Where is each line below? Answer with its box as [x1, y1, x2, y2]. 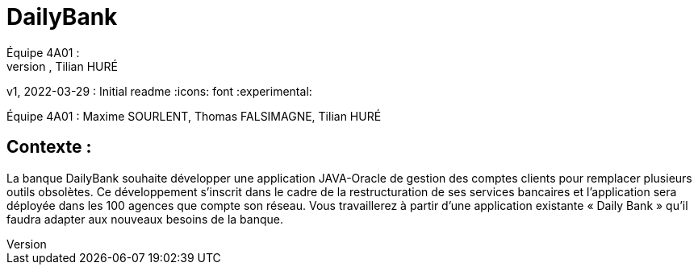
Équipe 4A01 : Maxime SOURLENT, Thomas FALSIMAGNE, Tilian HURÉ [6, 109, 382, 123]
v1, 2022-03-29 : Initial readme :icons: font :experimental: [6, 84, 312, 98]
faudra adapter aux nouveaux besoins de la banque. [6, 211, 283, 226]
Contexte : [6, 137, 92, 158]
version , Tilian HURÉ [6, 59, 118, 73]
